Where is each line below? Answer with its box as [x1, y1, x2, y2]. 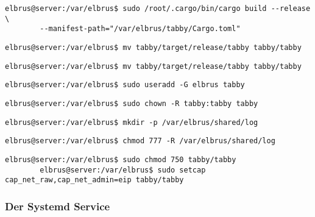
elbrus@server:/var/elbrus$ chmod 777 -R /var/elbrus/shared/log [5, 137, 275, 146]
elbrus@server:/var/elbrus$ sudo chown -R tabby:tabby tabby [5, 99, 258, 108]
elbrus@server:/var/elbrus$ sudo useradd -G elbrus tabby [5, 80, 245, 90]
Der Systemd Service [5, 198, 110, 213]
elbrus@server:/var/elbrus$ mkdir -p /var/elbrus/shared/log [5, 118, 258, 127]
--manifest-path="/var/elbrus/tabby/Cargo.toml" [40, 24, 241, 34]
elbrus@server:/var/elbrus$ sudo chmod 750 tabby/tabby [5, 155, 236, 164]
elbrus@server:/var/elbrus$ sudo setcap [40, 165, 206, 174]
